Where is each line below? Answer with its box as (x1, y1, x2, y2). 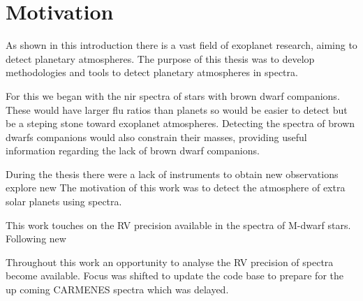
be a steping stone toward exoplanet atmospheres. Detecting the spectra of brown (6, 116, 355, 131)
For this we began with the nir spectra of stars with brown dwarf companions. (6, 88, 340, 103)
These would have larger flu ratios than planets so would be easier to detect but (6, 102, 348, 117)
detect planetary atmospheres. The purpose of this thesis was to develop (6, 51, 315, 66)
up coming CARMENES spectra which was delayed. (6, 282, 229, 297)
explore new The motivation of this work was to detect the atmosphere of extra (6, 180, 346, 195)
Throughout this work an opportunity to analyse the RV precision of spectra (6, 254, 334, 269)
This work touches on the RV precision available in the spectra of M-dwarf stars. (6, 217, 351, 232)
